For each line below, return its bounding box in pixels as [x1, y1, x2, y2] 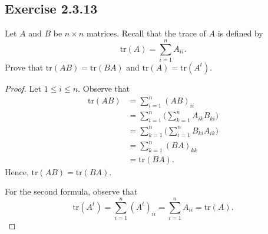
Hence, [5, 165, 29, 178]
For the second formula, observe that [5, 185, 138, 198]
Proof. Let [5, 82, 41, 94]
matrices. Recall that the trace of [86, 27, 206, 39]
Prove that [5, 61, 44, 73]
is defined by [217, 27, 263, 39]
